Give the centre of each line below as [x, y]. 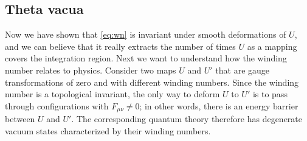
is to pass [270, 94]
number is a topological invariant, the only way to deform [112, 94]
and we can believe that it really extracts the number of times [120, 46]
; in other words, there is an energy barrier [219, 105]
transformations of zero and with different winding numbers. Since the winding [152, 82]
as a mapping [272, 46]
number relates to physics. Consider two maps [91, 70]
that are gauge [243, 70]
